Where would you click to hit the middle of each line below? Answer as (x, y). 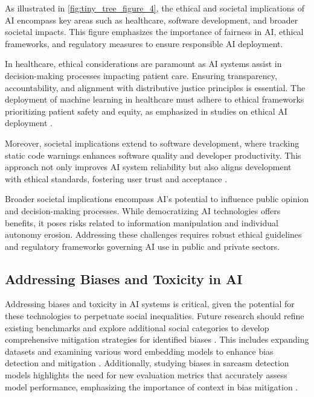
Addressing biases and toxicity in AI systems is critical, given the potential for (150, 304)
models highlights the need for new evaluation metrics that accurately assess (146, 375)
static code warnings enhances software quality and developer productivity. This (153, 155)
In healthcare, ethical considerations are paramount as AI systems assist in (143, 64)
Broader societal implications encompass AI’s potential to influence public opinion (157, 199)
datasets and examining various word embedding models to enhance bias (139, 351)
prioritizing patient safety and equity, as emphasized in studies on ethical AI (146, 111)
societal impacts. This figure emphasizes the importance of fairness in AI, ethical (154, 32)
